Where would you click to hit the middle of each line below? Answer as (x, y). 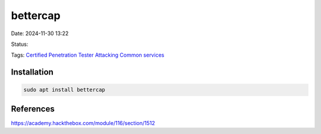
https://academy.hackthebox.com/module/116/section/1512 (83, 123)
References (33, 109)
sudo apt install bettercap (64, 90)
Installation (32, 72)
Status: (20, 44)
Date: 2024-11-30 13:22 (40, 33)
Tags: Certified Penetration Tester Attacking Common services (88, 55)
